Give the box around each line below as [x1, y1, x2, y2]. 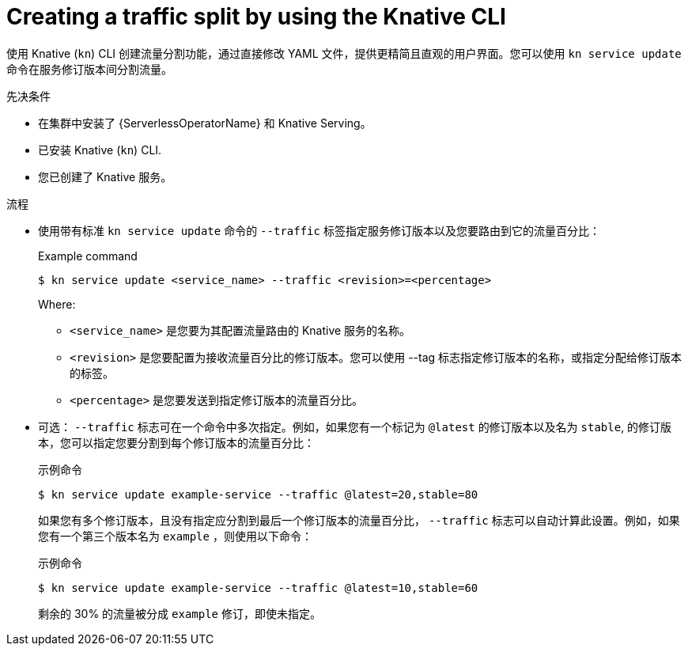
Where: [38, 297, 76, 311]
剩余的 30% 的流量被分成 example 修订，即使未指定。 [38, 606, 321, 620]
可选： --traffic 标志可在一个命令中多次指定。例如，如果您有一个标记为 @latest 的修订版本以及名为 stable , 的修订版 [38, 419, 672, 434]
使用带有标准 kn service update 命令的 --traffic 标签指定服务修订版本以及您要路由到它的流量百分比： [38, 223, 600, 237]
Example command [38, 248, 138, 263]
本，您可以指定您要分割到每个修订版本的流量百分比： [38, 435, 315, 449]
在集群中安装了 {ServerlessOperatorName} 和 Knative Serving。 [38, 116, 372, 130]
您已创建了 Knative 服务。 [38, 169, 172, 184]
